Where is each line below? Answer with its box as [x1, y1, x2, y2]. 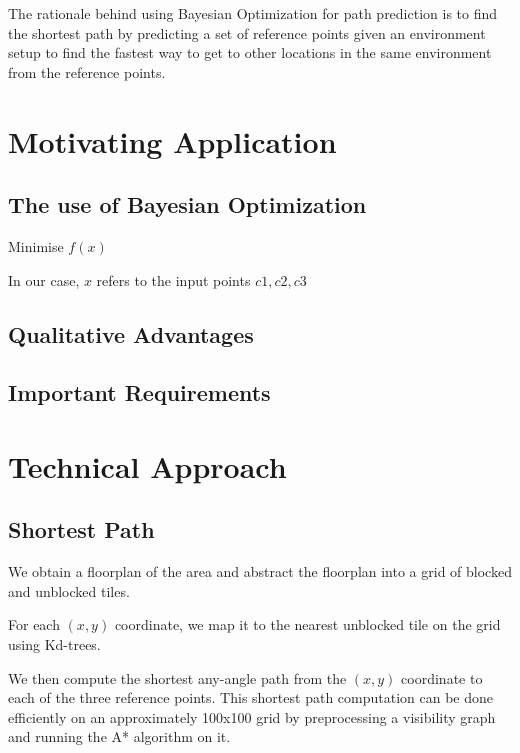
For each [8, 614, 60, 635]
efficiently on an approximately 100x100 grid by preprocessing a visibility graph [8, 706, 496, 727]
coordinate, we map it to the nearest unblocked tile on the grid [114, 614, 501, 635]
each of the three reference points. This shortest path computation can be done [8, 687, 494, 708]
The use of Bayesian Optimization [8, 189, 367, 220]
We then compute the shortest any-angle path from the [8, 667, 347, 688]
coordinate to [401, 667, 483, 688]
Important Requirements [8, 377, 271, 408]
